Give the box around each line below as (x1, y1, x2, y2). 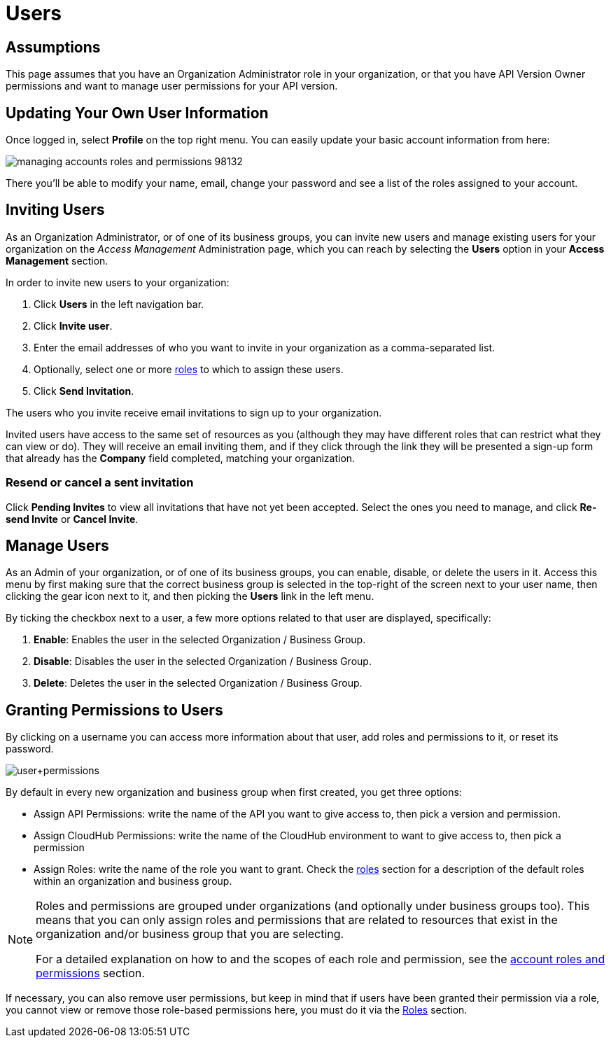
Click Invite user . (34, 319, 113, 332)
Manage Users (6, 537, 109, 555)
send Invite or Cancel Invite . (6, 512, 139, 525)
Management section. (6, 254, 108, 267)
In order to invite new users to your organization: (6, 276, 230, 288)
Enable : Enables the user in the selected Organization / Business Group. (34, 633, 366, 646)
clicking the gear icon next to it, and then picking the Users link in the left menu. (6, 590, 374, 603)
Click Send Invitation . (34, 384, 134, 397)
